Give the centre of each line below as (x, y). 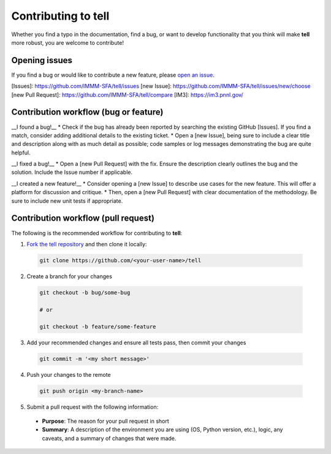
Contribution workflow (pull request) (83, 218)
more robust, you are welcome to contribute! (68, 42)
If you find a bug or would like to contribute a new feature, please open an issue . (113, 75)
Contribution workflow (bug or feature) (87, 112)
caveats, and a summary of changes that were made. (109, 438)
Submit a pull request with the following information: (93, 407)
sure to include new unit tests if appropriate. (67, 201)
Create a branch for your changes (70, 276)
